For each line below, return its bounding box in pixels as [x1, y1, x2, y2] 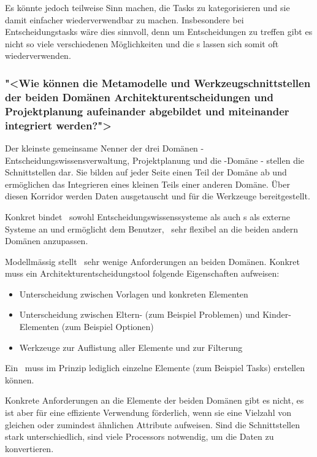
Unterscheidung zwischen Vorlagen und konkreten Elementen [19, 287, 248, 300]
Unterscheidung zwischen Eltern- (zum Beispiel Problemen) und [19, 308, 260, 321]
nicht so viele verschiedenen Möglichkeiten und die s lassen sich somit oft [5, 37, 279, 50]
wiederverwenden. [5, 49, 71, 62]
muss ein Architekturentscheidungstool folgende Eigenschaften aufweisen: [5, 267, 280, 280]
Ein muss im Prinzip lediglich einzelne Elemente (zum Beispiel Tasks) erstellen [5, 361, 305, 374]
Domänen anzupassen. [5, 234, 88, 247]
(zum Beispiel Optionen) [61, 320, 154, 333]
